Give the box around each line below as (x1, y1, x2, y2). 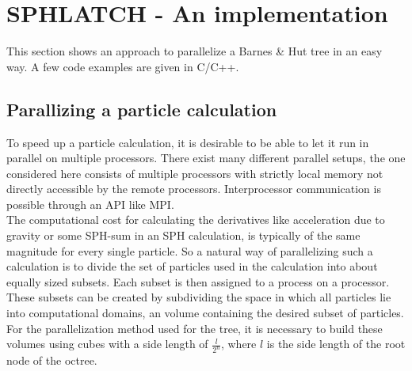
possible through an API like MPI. (6, 195, 174, 212)
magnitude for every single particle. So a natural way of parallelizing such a (6, 242, 373, 259)
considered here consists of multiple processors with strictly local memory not (6, 165, 383, 181)
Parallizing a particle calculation (6, 97, 277, 121)
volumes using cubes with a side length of (6, 335, 208, 352)
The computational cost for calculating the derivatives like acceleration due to (6, 211, 385, 228)
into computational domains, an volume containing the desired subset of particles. (6, 305, 404, 321)
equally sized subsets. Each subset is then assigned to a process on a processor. (6, 273, 390, 290)
